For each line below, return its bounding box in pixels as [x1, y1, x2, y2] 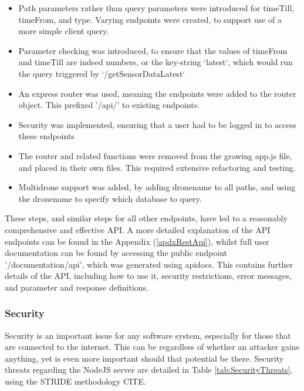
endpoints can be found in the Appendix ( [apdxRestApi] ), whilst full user [5, 235, 269, 247]
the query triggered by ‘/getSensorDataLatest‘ [18, 67, 185, 79]
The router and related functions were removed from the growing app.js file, [18, 149, 292, 161]
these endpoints [18, 130, 75, 142]
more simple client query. [18, 25, 109, 37]
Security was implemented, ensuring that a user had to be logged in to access [18, 118, 296, 130]
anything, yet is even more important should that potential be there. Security [5, 352, 284, 364]
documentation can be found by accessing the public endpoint [5, 247, 227, 259]
